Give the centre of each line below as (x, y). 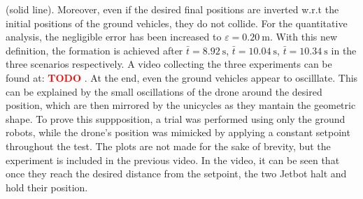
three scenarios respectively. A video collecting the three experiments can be (169, 64)
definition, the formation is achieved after (94, 50)
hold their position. (47, 187)
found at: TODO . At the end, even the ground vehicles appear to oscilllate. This (182, 77)
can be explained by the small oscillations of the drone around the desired (164, 91)
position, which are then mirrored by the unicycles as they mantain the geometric (181, 105)
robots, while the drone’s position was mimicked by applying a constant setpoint (178, 132)
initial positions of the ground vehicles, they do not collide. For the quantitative (177, 23)
